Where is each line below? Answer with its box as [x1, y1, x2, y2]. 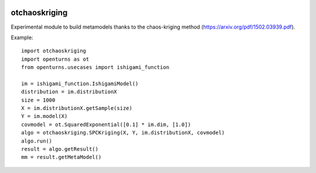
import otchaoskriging [21, 47, 87, 54]
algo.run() [21, 137, 53, 144]
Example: [11, 34, 33, 41]
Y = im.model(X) [21, 113, 68, 120]
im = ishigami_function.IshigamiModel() [21, 80, 139, 87]
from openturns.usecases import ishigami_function [21, 64, 170, 71]
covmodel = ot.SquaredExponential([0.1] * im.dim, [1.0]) [21, 121, 191, 128]
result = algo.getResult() [21, 146, 99, 152]
